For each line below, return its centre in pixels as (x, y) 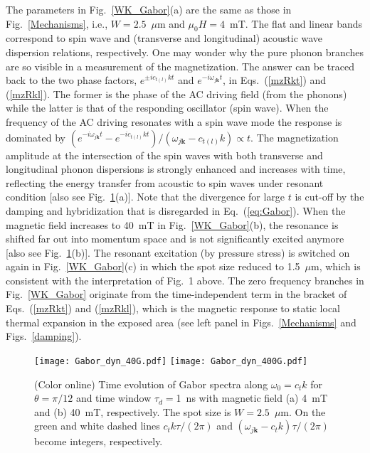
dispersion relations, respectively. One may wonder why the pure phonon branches (185, 52)
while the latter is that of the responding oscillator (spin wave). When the (167, 108)
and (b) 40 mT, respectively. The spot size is (133, 411)
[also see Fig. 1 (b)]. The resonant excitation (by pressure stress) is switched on (178, 252)
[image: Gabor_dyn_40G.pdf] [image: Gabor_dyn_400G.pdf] (171, 361)
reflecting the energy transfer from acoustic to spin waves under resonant (165, 182)
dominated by (36, 137)
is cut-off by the (329, 197)
